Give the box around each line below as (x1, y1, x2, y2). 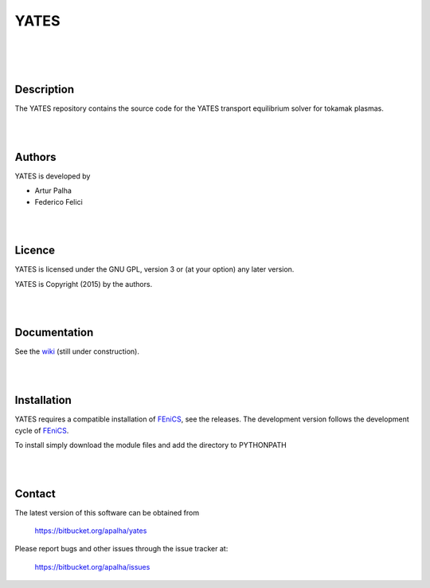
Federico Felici (34, 197, 83, 206)
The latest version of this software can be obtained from (14, 508, 199, 517)
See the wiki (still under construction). (14, 347, 139, 356)
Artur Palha (34, 186, 72, 195)
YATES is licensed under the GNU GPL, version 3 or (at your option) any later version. (14, 265, 295, 274)
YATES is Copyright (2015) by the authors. (14, 279, 153, 288)
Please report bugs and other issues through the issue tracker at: (14, 544, 229, 554)
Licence (14, 244, 56, 257)
